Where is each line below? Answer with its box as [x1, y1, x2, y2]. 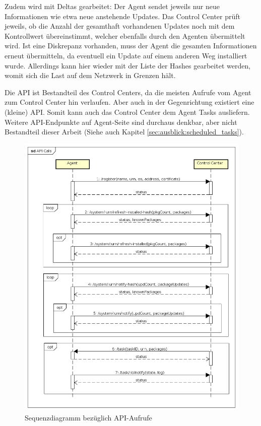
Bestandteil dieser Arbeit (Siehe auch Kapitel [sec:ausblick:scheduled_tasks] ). [5, 126, 244, 137]
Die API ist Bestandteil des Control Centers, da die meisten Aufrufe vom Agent [5, 87, 251, 97]
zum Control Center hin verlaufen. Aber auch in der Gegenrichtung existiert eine [5, 97, 254, 107]
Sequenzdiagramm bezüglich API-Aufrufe [25, 412, 152, 422]
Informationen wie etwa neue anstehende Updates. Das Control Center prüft [5, 11, 241, 21]
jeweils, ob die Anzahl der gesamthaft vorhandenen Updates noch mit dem [5, 21, 235, 31]
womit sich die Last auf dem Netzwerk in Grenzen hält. [5, 70, 176, 81]
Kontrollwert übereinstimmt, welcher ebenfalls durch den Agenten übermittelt [5, 30, 245, 41]
